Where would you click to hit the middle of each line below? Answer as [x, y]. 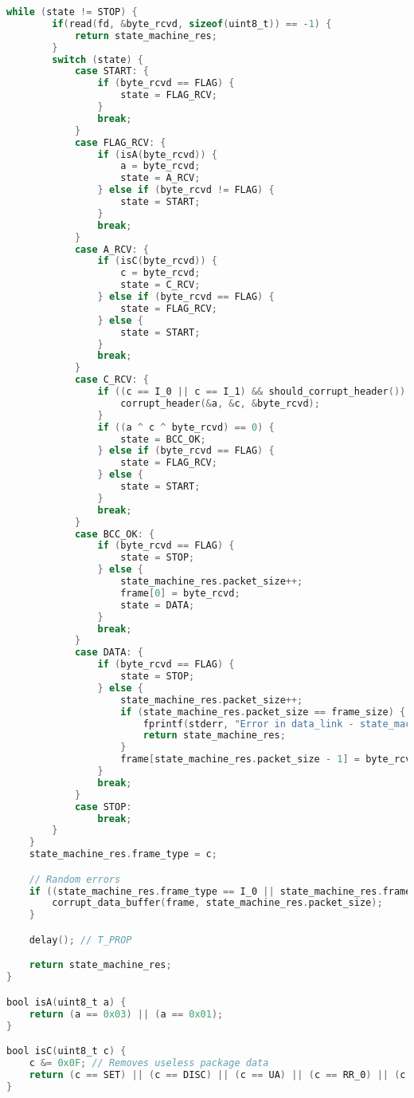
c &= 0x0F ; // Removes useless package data [149, 1063]
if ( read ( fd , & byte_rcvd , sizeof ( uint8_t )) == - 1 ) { [192, 24]
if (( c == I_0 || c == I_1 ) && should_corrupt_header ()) [252, 392]
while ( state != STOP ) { [72, 12]
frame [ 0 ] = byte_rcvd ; [180, 593]
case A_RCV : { [112, 249]
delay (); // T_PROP [80, 940]
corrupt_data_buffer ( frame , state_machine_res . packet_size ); [217, 903]
